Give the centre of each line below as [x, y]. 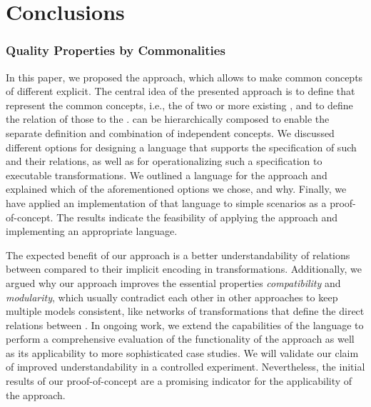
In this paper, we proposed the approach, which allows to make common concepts [184, 77]
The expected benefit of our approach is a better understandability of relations [178, 255]
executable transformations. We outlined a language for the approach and [167, 175]
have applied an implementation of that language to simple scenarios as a [166, 202]
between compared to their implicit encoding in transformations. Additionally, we [184, 269]
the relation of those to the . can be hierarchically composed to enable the [168, 119]
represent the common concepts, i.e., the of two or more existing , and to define [179, 105]
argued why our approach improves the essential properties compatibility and [173, 282]
